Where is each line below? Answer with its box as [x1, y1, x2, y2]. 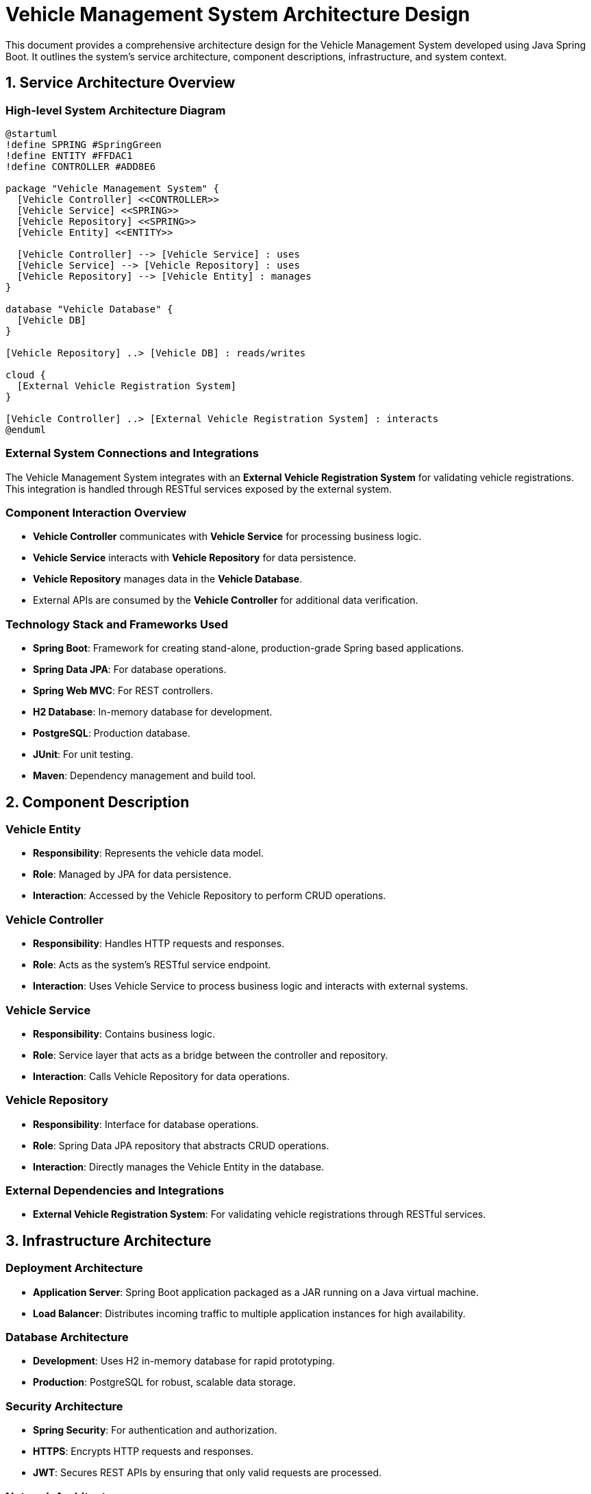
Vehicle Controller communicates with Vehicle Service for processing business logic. [33, 530, 422, 543]
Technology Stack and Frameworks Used [5, 617, 229, 631]
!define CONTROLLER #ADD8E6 [5, 160, 156, 172]
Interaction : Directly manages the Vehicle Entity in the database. [33, 1160, 325, 1173]
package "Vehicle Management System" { [5, 182, 219, 194]
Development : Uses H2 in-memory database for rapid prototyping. [33, 1355, 335, 1367]
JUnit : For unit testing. [33, 748, 134, 761]
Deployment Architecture [5, 1261, 143, 1275]
